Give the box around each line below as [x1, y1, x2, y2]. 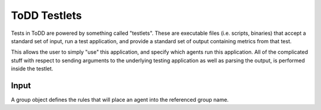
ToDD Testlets [11, 9, 82, 22]
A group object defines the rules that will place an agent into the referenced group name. [11, 96, 229, 103]
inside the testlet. [11, 65, 53, 72]
